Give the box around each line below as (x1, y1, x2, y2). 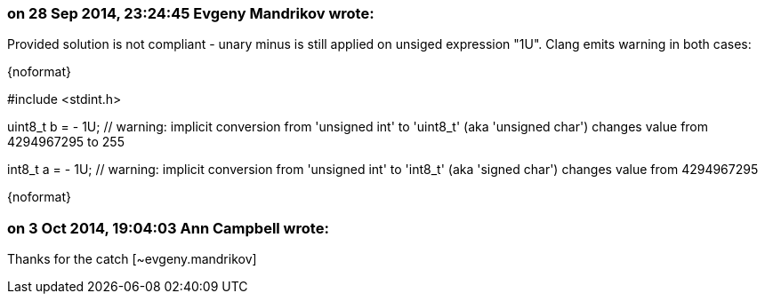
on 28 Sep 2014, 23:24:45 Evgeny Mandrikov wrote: (7, 4, 374, 22)
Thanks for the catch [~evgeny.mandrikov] (7, 251, 257, 267)
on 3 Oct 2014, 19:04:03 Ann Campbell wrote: (7, 218, 329, 237)
